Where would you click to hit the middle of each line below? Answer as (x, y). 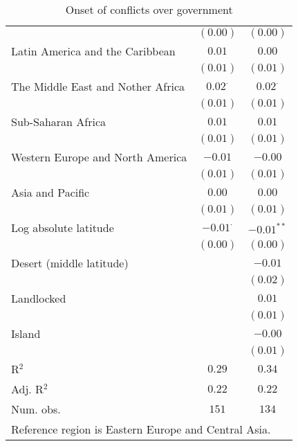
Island (26, 333)
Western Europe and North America (99, 157)
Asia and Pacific (50, 192)
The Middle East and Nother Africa (98, 86)
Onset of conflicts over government (149, 9)
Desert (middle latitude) (70, 263)
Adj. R (27, 389)
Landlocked (39, 298)
